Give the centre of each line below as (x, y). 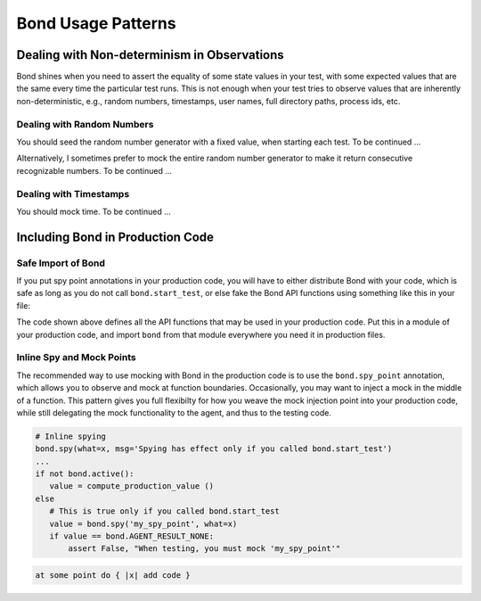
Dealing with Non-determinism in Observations (150, 55)
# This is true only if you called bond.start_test (164, 511)
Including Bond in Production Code (115, 237)
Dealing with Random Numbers (85, 124)
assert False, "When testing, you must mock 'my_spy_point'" (204, 549)
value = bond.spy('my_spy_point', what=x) (143, 523)
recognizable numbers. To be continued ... (94, 170)
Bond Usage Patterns (97, 23)
